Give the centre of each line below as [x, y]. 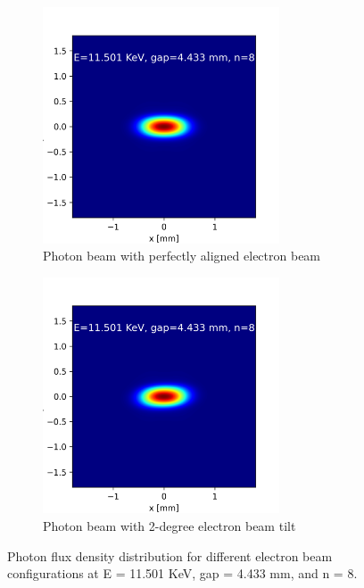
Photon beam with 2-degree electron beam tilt [170, 525]
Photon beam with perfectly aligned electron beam [182, 256]
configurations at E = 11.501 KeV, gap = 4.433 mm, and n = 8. [182, 573]
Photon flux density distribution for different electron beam [170, 555]
